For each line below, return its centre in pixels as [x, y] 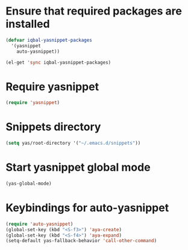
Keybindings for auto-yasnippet [87, 208]
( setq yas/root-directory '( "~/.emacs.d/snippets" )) [73, 143]
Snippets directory [53, 127]
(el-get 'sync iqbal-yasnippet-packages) [58, 62]
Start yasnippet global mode [78, 167]
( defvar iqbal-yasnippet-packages [49, 40]
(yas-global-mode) [29, 183]
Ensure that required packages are [94, 11]
